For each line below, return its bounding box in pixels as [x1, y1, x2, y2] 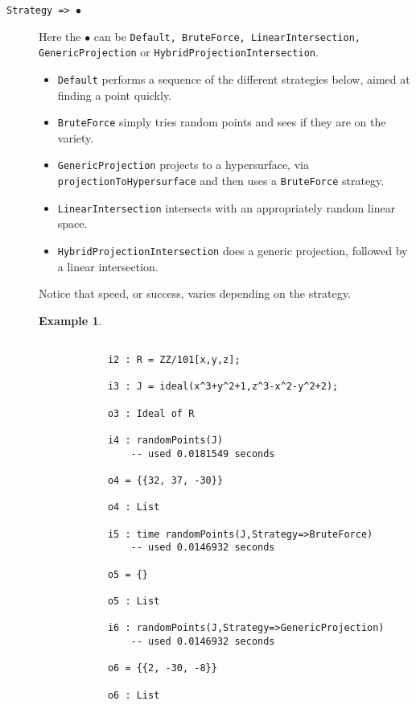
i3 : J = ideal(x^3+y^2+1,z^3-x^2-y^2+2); [107, 381, 339, 393]
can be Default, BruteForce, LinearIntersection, [93, 27, 360, 44]
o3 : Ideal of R [107, 407, 195, 419]
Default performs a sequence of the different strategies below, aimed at [57, 70, 410, 87]
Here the [39, 27, 81, 44]
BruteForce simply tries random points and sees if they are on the [57, 113, 386, 130]
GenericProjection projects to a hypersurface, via [57, 156, 309, 173]
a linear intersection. [57, 258, 159, 274]
